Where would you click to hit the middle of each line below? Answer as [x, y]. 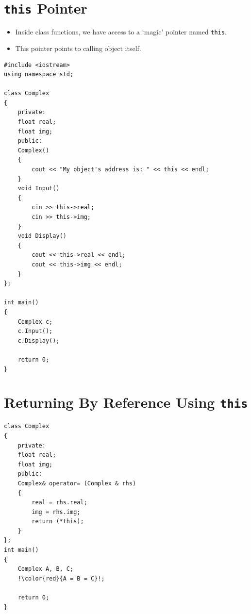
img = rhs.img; [56, 512]
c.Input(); [35, 331]
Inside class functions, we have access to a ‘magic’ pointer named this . [121, 32]
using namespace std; [39, 75]
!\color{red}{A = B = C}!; [61, 578]
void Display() [42, 236]
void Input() [39, 189]
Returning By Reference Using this [126, 402]
